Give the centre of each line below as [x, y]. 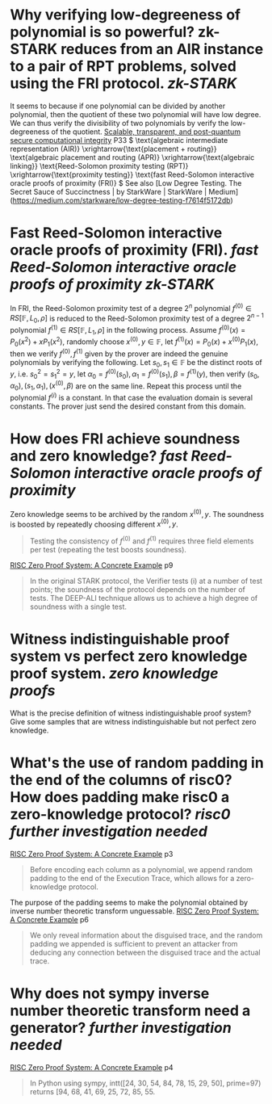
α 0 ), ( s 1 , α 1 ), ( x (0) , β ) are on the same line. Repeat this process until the [126, 386]
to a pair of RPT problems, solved [123, 67]
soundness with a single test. [78, 607]
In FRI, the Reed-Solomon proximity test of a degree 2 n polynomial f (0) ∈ [131, 307]
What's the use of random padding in [137, 763]
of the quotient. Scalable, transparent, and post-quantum [146, 132]
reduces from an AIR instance [162, 49]
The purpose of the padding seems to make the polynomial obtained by [129, 902]
